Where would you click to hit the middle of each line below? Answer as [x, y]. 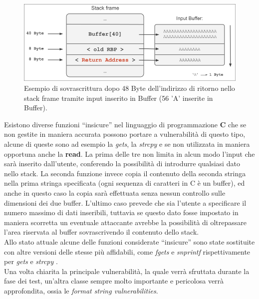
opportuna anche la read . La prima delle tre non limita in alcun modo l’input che [129, 153]
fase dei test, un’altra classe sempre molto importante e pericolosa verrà [114, 281]
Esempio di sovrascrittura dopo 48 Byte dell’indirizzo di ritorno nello [129, 88]
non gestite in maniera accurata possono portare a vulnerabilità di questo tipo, [125, 134]
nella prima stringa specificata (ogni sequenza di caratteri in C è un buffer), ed [125, 183]
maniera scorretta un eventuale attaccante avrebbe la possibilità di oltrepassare [125, 222]
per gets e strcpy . [31, 261]
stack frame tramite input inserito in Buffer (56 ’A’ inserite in [119, 98]
